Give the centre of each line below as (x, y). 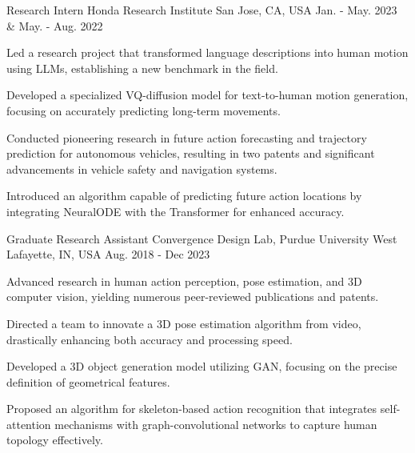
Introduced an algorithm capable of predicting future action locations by (184, 196)
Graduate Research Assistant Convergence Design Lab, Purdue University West (202, 238)
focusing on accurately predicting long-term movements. (144, 110)
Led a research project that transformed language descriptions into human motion (207, 52)
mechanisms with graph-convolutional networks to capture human (216, 424)
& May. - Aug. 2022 (55, 25)
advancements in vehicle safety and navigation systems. (142, 168)
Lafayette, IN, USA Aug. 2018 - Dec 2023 (108, 254)
